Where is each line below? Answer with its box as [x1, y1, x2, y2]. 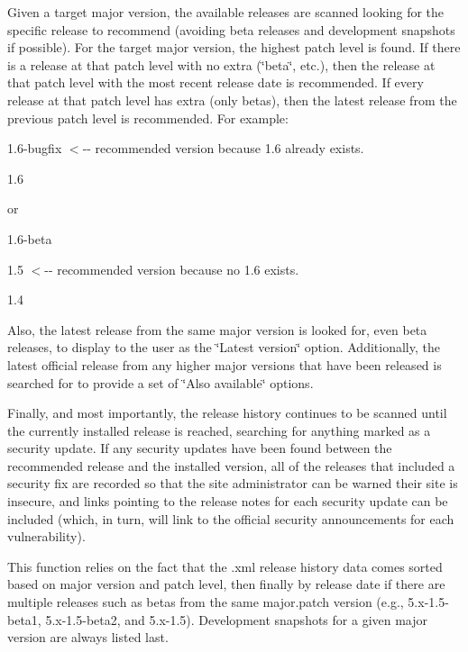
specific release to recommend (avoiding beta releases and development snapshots [7, 20, 455, 39]
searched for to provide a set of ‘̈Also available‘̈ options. [7, 373, 314, 392]
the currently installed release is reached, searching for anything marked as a [7, 421, 431, 439]
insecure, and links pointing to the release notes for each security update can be [7, 492, 448, 511]
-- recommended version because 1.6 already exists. [82, 139, 364, 158]
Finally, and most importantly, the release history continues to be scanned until [7, 403, 447, 422]
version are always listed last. [7, 628, 169, 647]
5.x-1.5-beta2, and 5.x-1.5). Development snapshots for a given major [45, 610, 428, 629]
